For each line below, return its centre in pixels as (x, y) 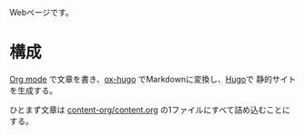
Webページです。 (42, 12)
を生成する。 (33, 90)
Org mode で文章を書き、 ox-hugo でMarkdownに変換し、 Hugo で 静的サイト (153, 79)
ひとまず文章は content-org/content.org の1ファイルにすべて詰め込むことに (150, 110)
